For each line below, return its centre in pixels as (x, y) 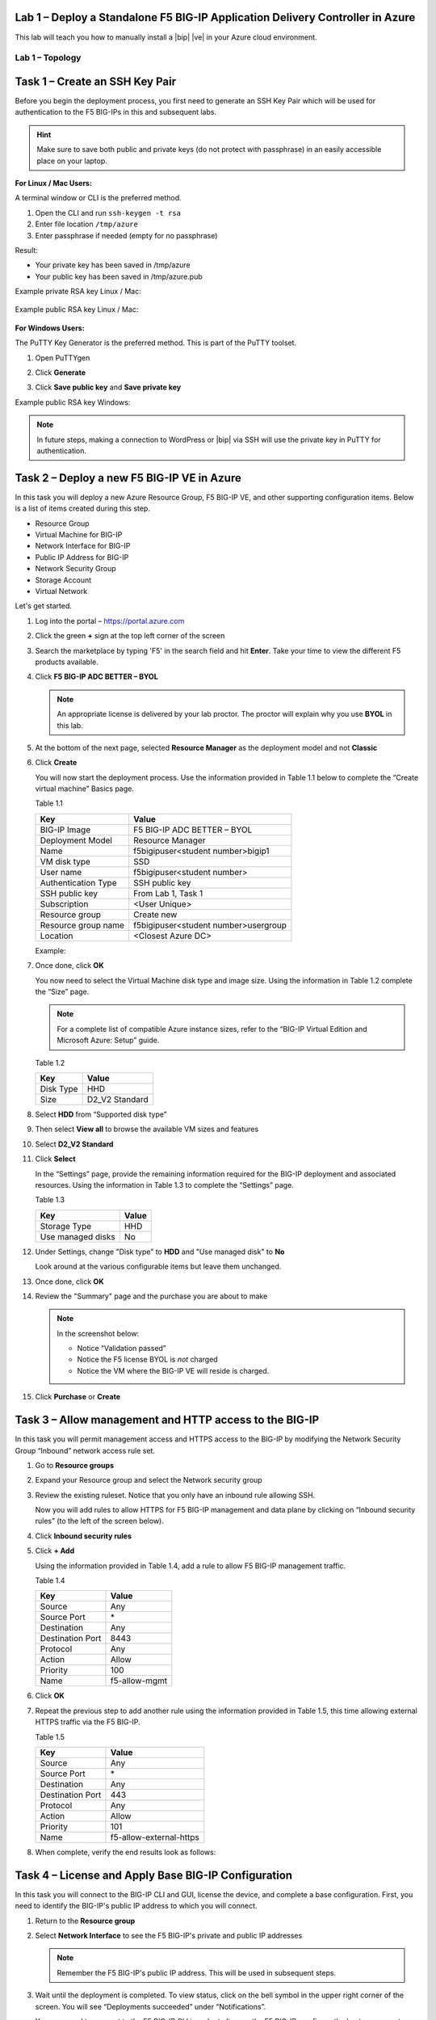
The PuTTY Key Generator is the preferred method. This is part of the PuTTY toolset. (156, 343)
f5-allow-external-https (155, 1837)
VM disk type (65, 861)
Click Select (55, 1159)
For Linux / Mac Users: (54, 183)
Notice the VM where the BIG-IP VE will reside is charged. (173, 1370)
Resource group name (82, 925)
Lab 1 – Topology (48, 58)
